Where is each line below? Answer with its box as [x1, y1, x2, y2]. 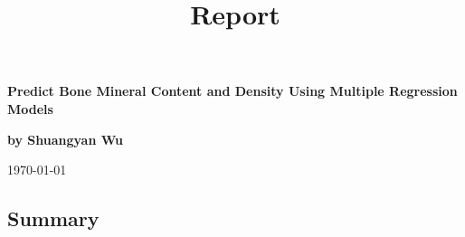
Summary [7, 204, 100, 232]
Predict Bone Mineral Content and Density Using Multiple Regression [7, 81, 458, 100]
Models [7, 99, 53, 118]
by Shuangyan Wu [7, 129, 124, 148]
